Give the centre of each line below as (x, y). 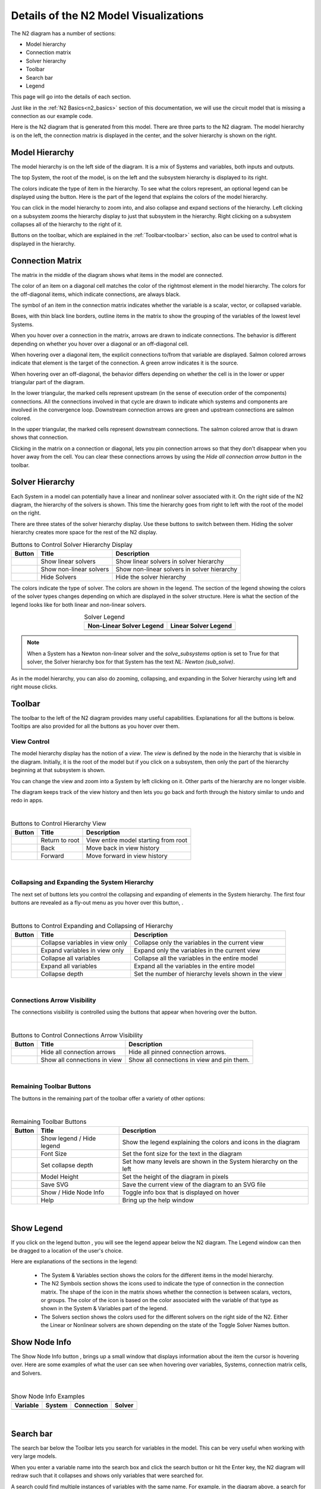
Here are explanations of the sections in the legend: (74, 1261)
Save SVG (55, 1184)
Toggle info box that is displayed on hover (181, 1192)
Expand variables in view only (82, 951)
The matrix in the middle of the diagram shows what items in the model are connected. (117, 275)
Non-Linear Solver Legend (126, 626)
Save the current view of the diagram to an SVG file (194, 1184)
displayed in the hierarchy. (43, 244)
